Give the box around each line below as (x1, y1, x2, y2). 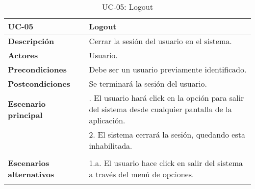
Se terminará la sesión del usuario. (89, 78, 207, 89)
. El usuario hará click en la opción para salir (89, 92, 244, 103)
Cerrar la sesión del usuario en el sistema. (89, 35, 232, 47)
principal (8, 109, 43, 120)
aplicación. (89, 115, 126, 126)
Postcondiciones (8, 78, 71, 89)
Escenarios (8, 157, 50, 168)
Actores (8, 49, 38, 61)
